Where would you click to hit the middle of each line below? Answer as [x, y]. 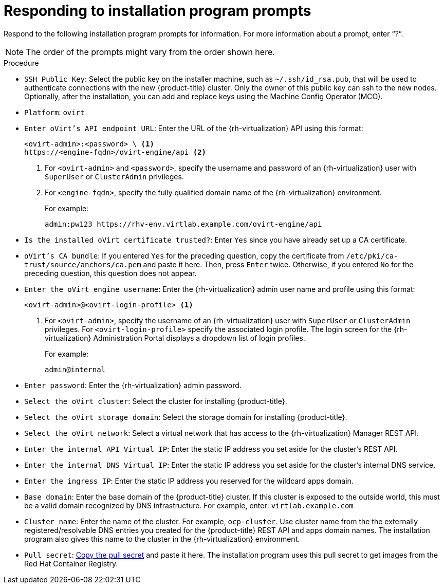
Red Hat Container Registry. [71, 563]
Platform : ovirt [54, 112]
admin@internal [75, 369]
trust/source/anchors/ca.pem [83, 264]
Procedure [21, 63]
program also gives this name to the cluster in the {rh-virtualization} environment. [162, 539]
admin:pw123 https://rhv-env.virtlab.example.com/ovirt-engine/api [183, 224]
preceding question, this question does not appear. [110, 273]
